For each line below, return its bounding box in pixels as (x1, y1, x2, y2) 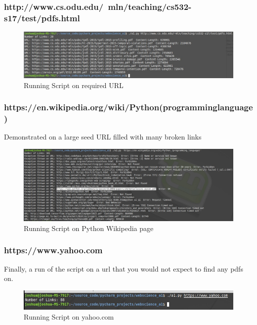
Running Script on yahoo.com (24, 311, 114, 322)
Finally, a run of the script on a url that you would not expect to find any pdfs (4, 263, 243, 274)
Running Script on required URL (24, 80, 124, 90)
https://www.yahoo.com (4, 244, 103, 256)
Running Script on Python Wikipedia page (24, 223, 154, 233)
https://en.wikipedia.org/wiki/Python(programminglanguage (4, 101, 253, 113)
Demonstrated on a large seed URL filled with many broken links (4, 132, 202, 142)
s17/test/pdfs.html (4, 11, 80, 24)
